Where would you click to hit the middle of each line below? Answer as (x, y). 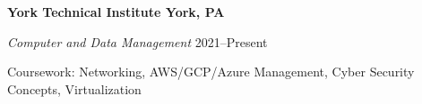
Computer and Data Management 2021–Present (138, 41)
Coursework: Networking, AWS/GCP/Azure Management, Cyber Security (211, 72)
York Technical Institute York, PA (116, 12)
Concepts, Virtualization (74, 88)
